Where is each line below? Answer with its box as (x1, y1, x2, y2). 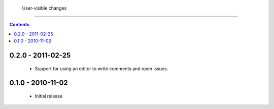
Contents (9, 22, 30, 28)
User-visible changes (22, 5, 67, 11)
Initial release (35, 93, 63, 99)
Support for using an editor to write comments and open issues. (35, 66, 168, 72)
